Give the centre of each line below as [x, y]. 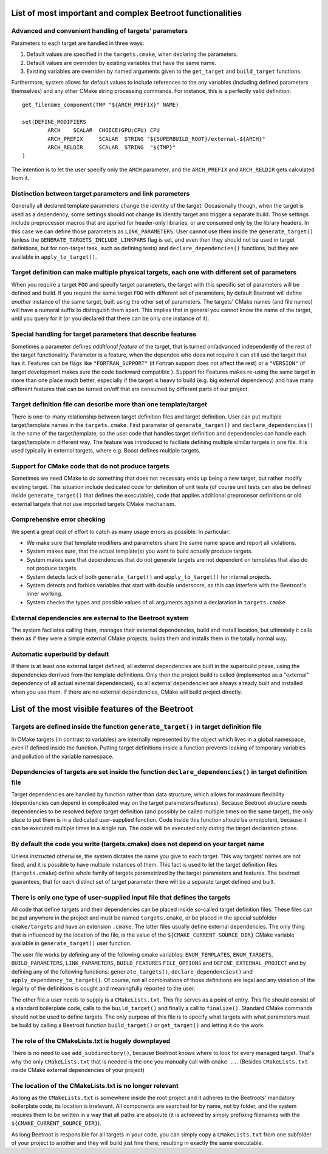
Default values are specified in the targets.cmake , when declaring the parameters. [132, 54]
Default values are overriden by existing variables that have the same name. [121, 63]
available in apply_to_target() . [54, 257]
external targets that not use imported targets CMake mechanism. [94, 504]
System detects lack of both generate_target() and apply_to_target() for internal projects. [149, 576]
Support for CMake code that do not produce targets [90, 466]
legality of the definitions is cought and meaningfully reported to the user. [103, 988]
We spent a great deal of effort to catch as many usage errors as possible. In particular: [121, 531]
